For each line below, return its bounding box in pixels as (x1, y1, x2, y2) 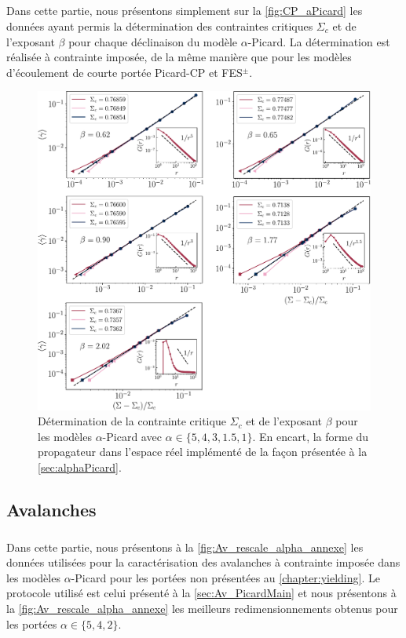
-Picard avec (102, 428, 162, 444)
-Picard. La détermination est (247, 33, 390, 49)
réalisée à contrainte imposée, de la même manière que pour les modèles (6, 49, 352, 65)
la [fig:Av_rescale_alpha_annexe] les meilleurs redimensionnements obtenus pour (6, 600, 398, 617)
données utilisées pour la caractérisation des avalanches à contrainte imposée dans (6, 554, 401, 571)
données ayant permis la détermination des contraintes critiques (6, 17, 313, 34)
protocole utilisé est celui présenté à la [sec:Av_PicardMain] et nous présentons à (6, 585, 397, 601)
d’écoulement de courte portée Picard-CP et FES (6, 64, 243, 80)
